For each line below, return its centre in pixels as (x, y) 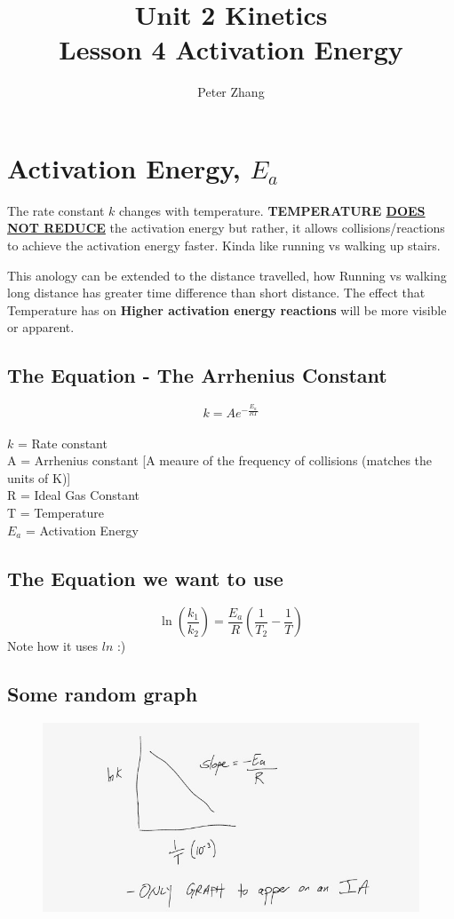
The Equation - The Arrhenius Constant (197, 375)
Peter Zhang (231, 92)
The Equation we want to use (145, 578)
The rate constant (56, 210)
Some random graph (103, 694)
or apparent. (41, 327)
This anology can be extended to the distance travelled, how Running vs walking (227, 275)
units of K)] (39, 477)
